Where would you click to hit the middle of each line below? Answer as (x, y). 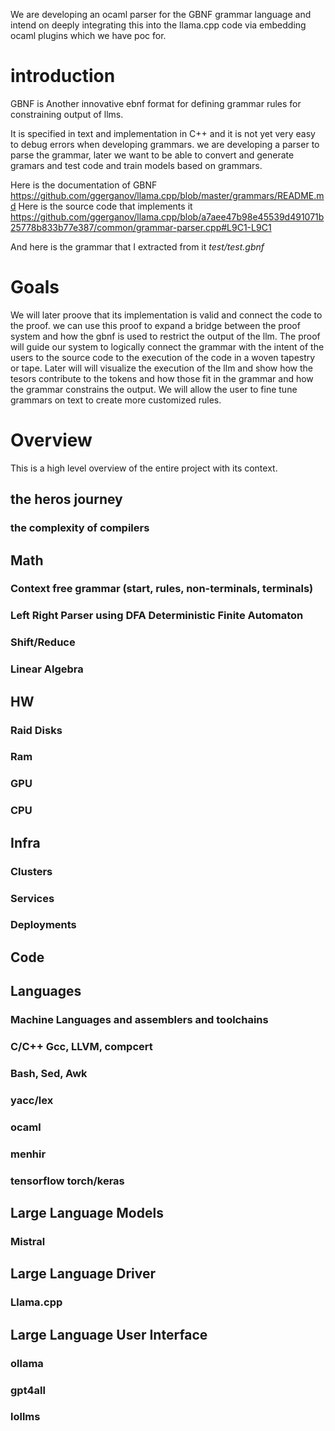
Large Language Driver (83, 1274)
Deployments (43, 925)
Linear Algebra (47, 669)
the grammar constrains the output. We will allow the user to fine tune (154, 389)
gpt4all (28, 1390)
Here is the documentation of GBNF (84, 185)
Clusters (31, 871)
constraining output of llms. (67, 114)
